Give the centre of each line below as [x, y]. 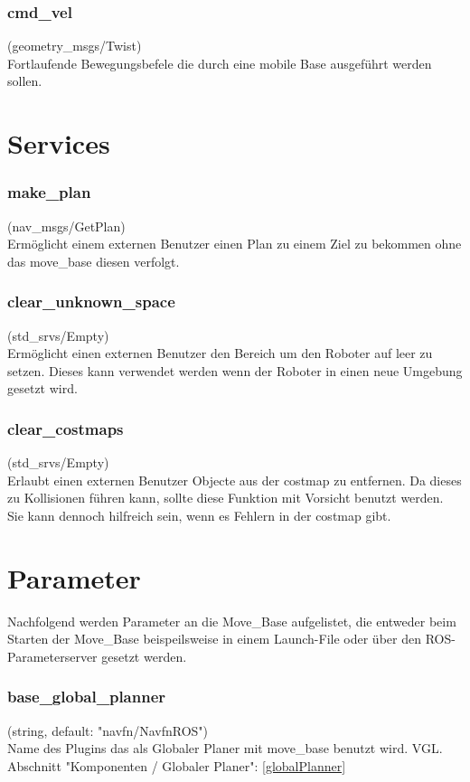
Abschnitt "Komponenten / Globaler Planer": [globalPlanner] [177, 765]
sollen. [25, 81]
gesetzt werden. [144, 656]
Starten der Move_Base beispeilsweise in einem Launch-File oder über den [214, 639]
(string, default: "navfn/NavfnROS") [108, 730]
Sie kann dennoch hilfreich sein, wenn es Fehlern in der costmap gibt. [199, 515]
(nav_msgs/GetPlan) [66, 226]
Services [59, 143]
